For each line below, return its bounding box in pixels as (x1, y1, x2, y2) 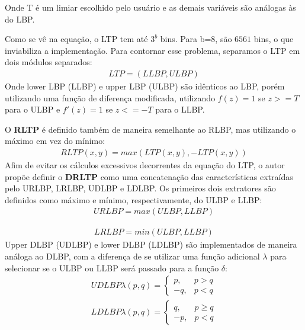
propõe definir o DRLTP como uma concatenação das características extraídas (5, 170, 293, 182)
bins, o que (253, 33, 294, 45)
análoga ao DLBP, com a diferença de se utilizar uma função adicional (5, 250, 260, 262)
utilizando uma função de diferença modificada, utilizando (5, 91, 216, 104)
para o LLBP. (155, 103, 205, 116)
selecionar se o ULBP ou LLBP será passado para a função (5, 261, 219, 274)
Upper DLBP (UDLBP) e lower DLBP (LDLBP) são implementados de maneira (5, 238, 297, 251)
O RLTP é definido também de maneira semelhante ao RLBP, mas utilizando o (5, 123, 296, 135)
